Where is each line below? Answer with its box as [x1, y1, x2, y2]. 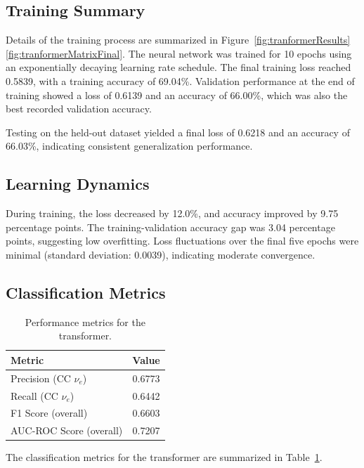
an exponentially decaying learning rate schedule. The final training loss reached [6, 60, 351, 74]
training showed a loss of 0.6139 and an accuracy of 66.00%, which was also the [6, 87, 348, 102]
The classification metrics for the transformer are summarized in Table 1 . [6, 450, 323, 464]
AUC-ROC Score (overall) [11, 423, 123, 438]
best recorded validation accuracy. [6, 101, 152, 116]
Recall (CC [11, 388, 58, 403]
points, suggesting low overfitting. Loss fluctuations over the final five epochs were [6, 233, 359, 248]
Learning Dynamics [6, 173, 150, 195]
